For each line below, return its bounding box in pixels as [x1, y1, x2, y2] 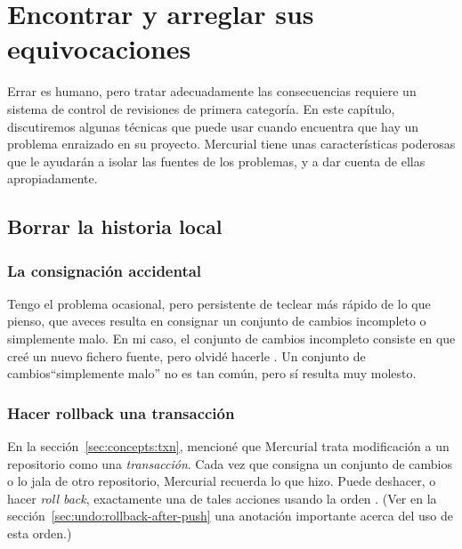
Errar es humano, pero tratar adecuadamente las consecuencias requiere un [7, 82, 417, 101]
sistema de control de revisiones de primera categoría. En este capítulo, [7, 99, 395, 117]
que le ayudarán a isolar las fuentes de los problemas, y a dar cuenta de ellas [7, 151, 426, 170]
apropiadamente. [7, 169, 98, 188]
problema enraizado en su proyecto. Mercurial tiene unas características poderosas [7, 134, 456, 153]
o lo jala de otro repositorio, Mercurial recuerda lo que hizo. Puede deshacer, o [7, 472, 436, 490]
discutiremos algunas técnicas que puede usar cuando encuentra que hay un [7, 117, 419, 135]
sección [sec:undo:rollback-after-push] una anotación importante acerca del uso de [7, 506, 453, 525]
